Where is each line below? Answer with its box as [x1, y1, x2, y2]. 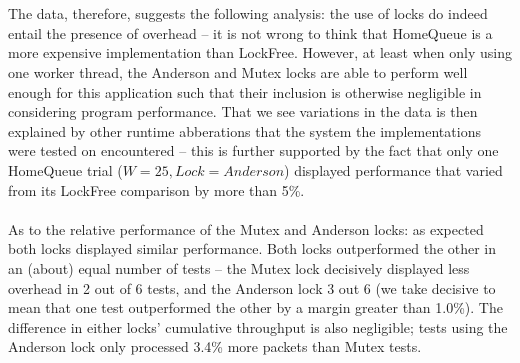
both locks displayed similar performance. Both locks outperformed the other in [8, 238, 497, 259]
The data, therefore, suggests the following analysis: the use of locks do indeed [8, 3, 488, 24]
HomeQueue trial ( [8, 159, 123, 180]
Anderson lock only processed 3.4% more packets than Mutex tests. [8, 336, 422, 357]
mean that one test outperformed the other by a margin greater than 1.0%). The [8, 297, 503, 318]
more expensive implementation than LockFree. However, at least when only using [8, 42, 512, 63]
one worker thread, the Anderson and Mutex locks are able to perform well [8, 61, 468, 82]
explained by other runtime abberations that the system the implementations [8, 120, 481, 141]
